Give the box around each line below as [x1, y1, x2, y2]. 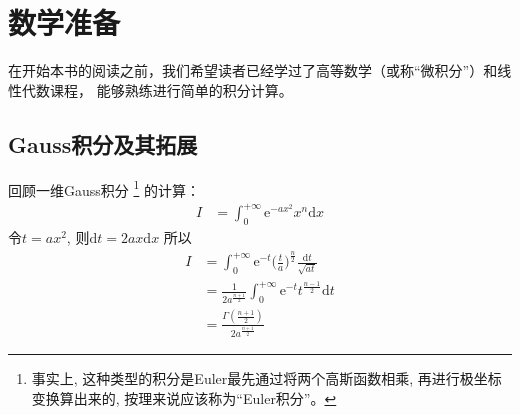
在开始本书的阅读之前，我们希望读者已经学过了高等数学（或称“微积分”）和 [8, 60, 498, 81]
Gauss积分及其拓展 [8, 128, 198, 159]
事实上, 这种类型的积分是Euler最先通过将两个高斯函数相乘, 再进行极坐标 [31, 367, 502, 388]
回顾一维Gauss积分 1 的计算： [8, 176, 200, 200]
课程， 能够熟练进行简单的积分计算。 [49, 79, 293, 100]
